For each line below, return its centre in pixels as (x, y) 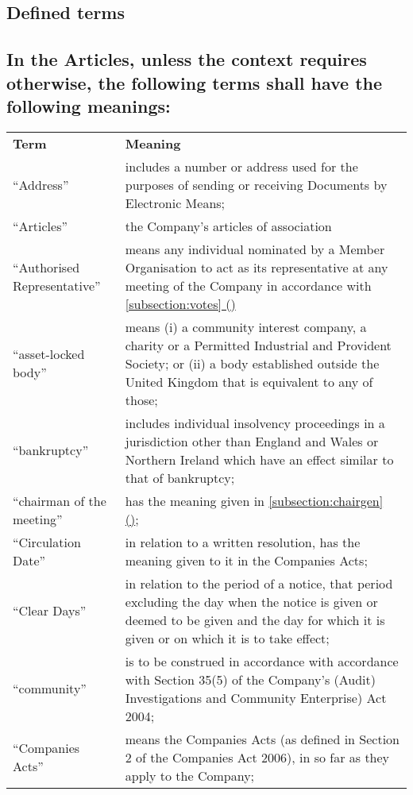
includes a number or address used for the (241, 166)
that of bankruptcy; (180, 477)
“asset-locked (49, 354)
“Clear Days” (50, 611)
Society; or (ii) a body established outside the (252, 363)
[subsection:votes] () (180, 303)
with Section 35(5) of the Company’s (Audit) (251, 679)
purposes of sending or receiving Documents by (256, 184)
